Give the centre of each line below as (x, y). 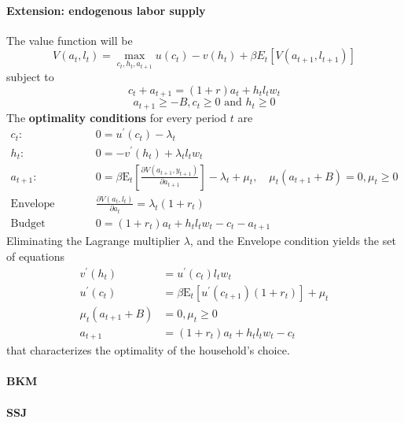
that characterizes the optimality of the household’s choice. (148, 350)
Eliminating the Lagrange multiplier (94, 241)
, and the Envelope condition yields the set (293, 241)
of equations (35, 256)
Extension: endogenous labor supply (106, 10)
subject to (30, 77)
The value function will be (70, 40)
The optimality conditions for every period (117, 117)
